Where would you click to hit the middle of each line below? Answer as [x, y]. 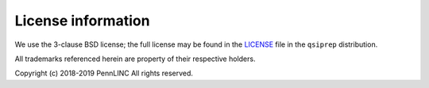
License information [82, 21]
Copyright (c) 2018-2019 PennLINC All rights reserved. [104, 73]
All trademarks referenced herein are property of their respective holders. [135, 59]
